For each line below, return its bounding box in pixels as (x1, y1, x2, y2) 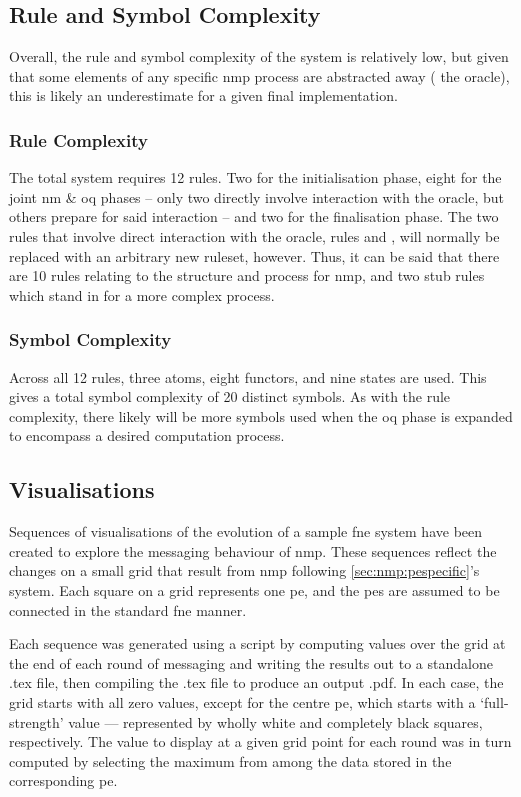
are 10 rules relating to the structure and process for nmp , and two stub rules (9, 265, 485, 286)
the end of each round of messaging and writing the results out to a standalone (9, 652, 493, 673)
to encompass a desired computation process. (9, 425, 285, 446)
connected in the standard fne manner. (9, 599, 247, 620)
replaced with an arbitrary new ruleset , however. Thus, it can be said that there (9, 245, 500, 266)
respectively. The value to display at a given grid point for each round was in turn (9, 731, 512, 752)
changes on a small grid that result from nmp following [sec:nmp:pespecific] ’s (9, 560, 480, 581)
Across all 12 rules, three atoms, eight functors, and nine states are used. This (9, 366, 487, 387)
